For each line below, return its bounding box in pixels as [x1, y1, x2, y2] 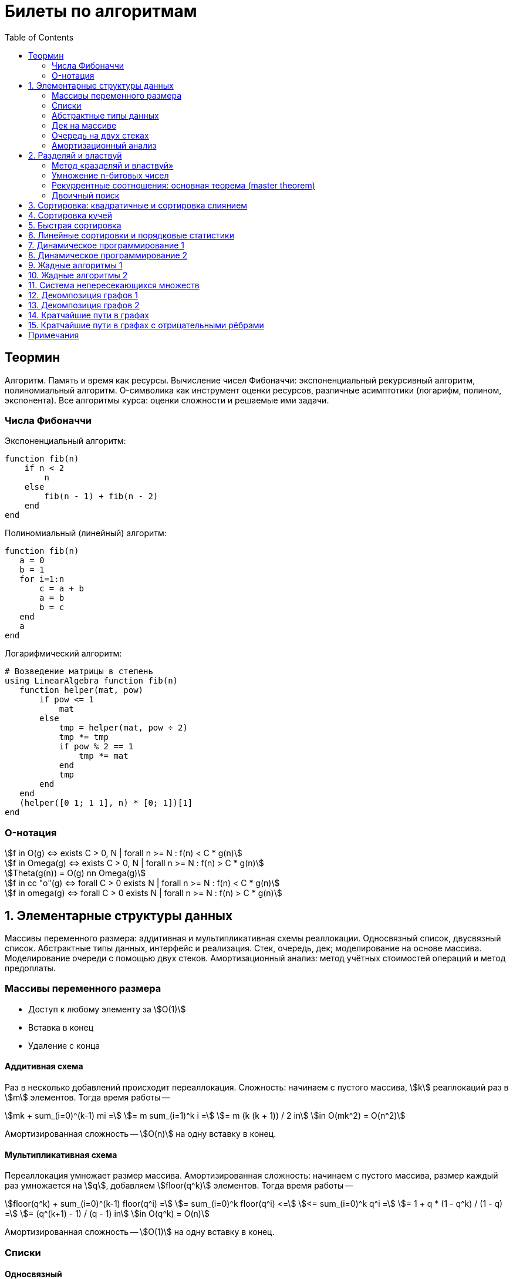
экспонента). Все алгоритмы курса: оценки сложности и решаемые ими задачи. [5, 395, 329, 405]
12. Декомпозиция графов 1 [28, 290, 138, 300]
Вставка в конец [28, 1022, 94, 1032]
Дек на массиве [52, 120, 117, 130]
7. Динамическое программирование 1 [28, 240, 185, 250]
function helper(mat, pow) [19, 685, 144, 695]
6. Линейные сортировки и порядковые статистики [28, 230, 234, 240]
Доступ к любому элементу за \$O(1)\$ [28, 1004, 186, 1014]
